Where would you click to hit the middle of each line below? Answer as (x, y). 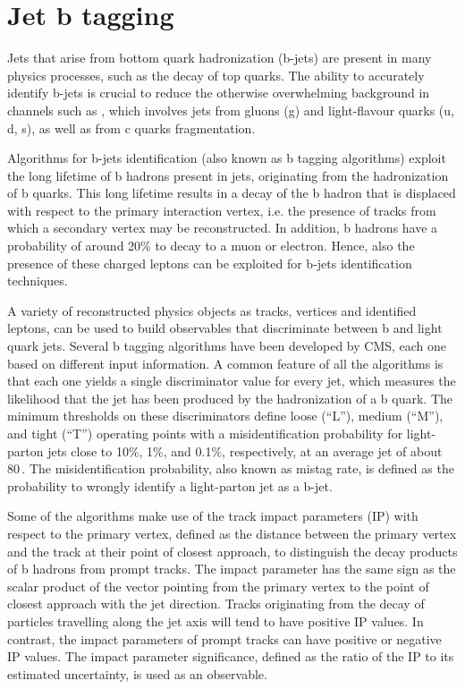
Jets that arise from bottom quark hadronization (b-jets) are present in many (220, 58)
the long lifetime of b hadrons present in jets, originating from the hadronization (228, 175)
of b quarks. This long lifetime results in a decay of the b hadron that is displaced (232, 193)
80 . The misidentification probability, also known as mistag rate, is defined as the (231, 468)
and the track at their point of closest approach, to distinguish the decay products (232, 551)
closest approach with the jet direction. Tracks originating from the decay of (216, 604)
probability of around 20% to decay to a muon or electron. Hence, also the (211, 246)
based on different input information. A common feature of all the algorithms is (225, 363)
